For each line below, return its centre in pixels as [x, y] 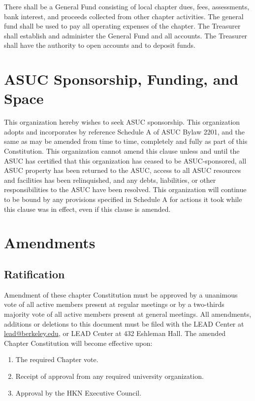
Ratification [34, 274]
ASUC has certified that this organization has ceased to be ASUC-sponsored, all [125, 160]
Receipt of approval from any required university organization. [110, 376]
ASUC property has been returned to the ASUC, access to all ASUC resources [123, 170]
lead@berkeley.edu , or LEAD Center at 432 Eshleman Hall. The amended [115, 333]
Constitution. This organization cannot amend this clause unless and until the [122, 151]
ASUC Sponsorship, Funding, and [121, 79]
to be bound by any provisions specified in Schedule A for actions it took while [123, 199]
